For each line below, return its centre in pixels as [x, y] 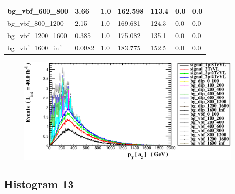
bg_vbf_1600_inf [34, 48]
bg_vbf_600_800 [38, 11]
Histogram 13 [39, 184]
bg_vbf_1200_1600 [37, 36]
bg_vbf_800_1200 [35, 23]
